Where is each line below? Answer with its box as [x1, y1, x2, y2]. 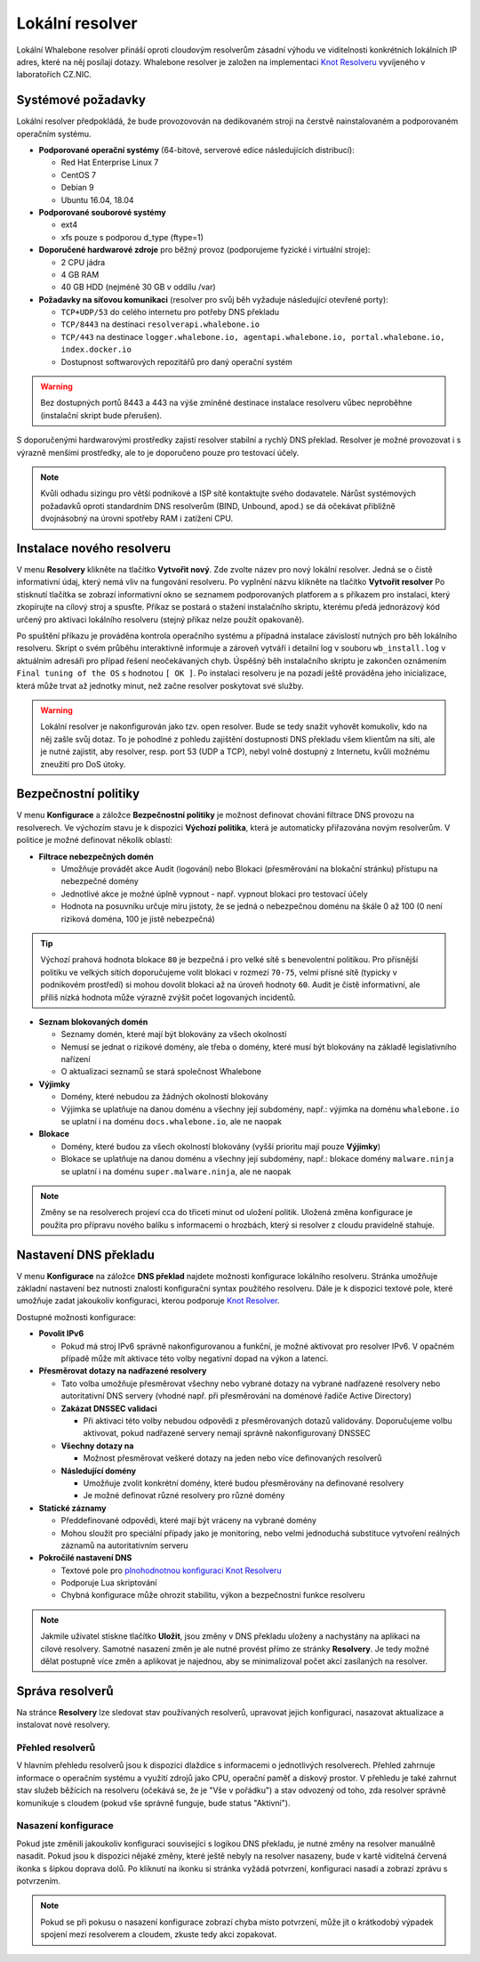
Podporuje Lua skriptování [60, 1577, 157, 1588]
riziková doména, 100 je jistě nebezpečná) [60, 913, 215, 924]
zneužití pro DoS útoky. [40, 758, 126, 769]
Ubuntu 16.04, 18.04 [60, 194, 134, 205]
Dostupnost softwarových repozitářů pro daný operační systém [60, 356, 293, 367]
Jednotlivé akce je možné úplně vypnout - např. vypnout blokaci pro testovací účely [60, 888, 368, 899]
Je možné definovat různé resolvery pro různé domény [83, 1490, 285, 1501]
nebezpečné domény [60, 876, 140, 887]
